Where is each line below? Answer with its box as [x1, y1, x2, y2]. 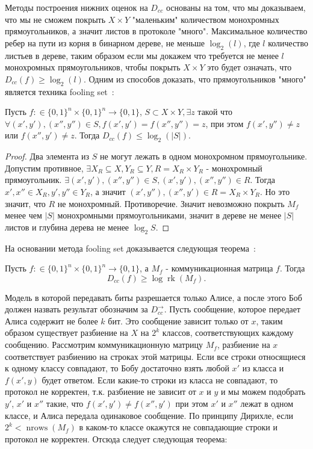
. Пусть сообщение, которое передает [164, 303, 301, 315]
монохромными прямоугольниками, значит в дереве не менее [57, 209, 282, 221]
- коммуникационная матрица [166, 262, 273, 274]
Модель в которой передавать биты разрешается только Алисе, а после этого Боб [5, 291, 302, 303]
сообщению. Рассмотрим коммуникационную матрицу [5, 338, 203, 351]
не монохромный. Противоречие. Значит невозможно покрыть [57, 197, 285, 209]
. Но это [259, 185, 290, 197]
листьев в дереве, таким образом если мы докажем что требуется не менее [5, 49, 279, 61]
